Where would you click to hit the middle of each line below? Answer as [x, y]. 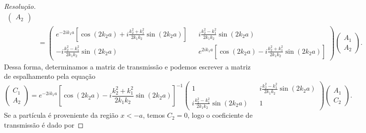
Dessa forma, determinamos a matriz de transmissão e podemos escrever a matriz [127, 66]
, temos [154, 115]
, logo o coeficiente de [220, 115]
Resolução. [20, 6]
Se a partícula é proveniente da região [61, 115]
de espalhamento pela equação [50, 76]
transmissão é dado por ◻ [44, 124]
